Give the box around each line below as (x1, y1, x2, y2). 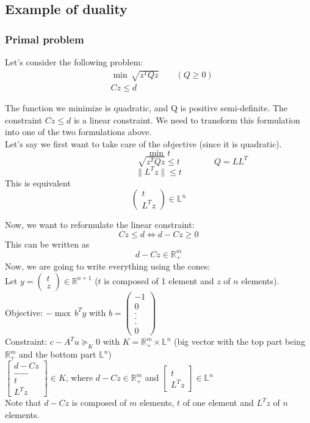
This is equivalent (5, 176, 71, 189)
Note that (5, 396, 41, 409)
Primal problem (5, 31, 84, 46)
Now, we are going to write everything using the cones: (5, 260, 211, 273)
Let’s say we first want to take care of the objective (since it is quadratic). (5, 137, 282, 150)
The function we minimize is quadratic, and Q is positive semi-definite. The (5, 101, 288, 114)
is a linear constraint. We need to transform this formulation (73, 113, 300, 126)
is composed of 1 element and (104, 274, 214, 287)
